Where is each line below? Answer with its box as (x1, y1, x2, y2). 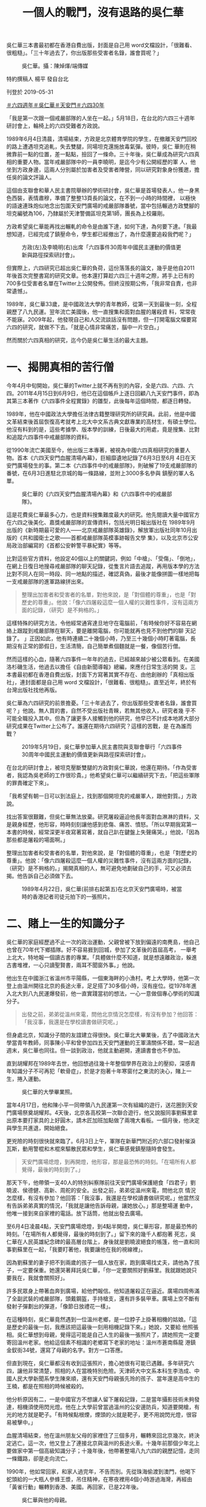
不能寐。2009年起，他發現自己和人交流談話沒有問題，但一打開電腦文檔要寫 (6, 316, 197, 323)
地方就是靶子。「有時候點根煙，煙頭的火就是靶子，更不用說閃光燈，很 (17, 1411, 192, 1418)
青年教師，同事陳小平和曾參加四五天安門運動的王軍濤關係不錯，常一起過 (17, 1039, 200, 1046)
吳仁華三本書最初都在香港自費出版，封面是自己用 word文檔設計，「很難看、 (6, 41, 196, 49)
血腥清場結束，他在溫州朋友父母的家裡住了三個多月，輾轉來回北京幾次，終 (6, 1432, 194, 1439)
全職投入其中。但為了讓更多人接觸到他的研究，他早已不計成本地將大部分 (17, 714, 200, 722)
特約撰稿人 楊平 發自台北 (6, 75, 69, 83)
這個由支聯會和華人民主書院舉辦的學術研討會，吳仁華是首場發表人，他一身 (6, 187, 194, 194)
